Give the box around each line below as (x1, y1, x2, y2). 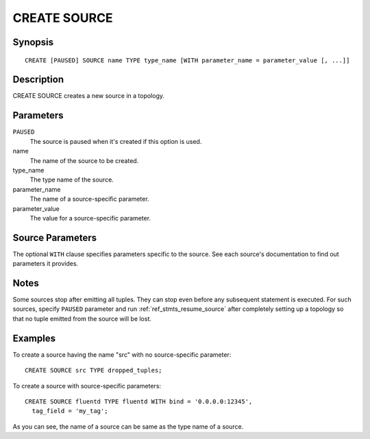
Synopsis (12, 36, 54, 48)
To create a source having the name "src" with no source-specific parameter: (12, 350, 232, 359)
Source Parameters (12, 231, 97, 243)
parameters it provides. (12, 260, 79, 268)
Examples (12, 332, 56, 344)
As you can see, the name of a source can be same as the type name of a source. (12, 422, 244, 431)
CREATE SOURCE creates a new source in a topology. (12, 92, 164, 100)
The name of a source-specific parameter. (29, 195, 150, 203)
